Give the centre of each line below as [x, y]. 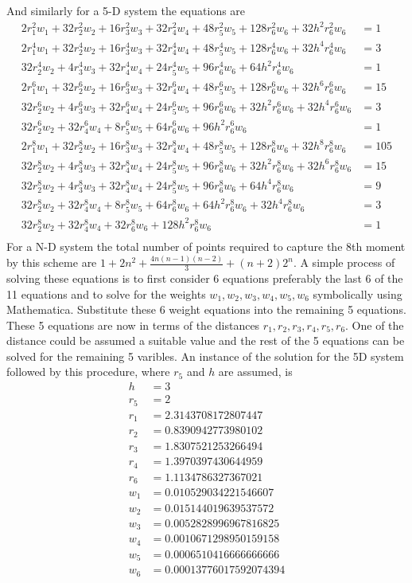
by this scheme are [52, 262]
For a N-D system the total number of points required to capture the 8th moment [206, 247]
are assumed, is [255, 372]
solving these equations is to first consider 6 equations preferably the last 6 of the [205, 278]
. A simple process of [344, 262]
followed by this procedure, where [88, 372]
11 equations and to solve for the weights [106, 293]
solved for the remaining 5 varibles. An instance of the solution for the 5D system [205, 356]
